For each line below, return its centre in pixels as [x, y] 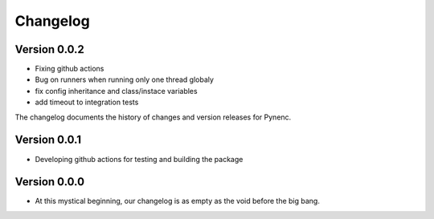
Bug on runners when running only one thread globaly [125, 79]
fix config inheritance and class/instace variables [116, 91]
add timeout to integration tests [87, 102]
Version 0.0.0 [49, 182]
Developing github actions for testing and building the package [139, 159]
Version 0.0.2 [49, 49]
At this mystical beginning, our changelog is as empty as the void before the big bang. [178, 201]
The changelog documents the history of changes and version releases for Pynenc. [153, 117]
